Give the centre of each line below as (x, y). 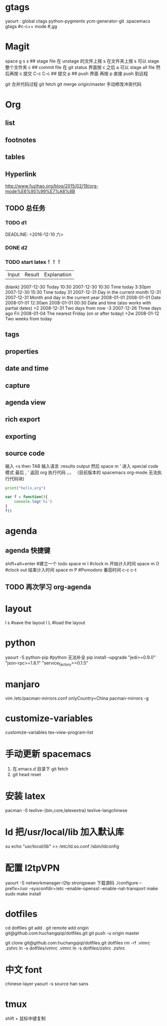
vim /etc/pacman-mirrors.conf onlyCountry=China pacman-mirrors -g (77, 698)
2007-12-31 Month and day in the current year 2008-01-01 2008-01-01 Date (83, 297)
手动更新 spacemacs (48, 754)
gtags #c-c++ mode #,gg (31, 26)
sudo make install (23, 894)
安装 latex (25, 796)
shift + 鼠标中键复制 (25, 1019)
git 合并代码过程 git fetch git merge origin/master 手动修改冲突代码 (73, 84)
